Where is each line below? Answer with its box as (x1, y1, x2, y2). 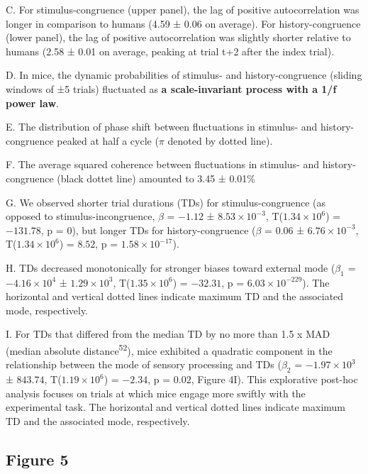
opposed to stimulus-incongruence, (6, 209, 155, 224)
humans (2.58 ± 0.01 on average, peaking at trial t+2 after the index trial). (6, 43, 335, 58)
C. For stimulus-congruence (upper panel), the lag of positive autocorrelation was (6, 2, 359, 16)
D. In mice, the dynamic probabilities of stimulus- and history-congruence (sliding (6, 67, 362, 82)
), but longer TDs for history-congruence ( (72, 222, 256, 237)
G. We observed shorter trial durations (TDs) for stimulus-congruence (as (6, 194, 326, 209)
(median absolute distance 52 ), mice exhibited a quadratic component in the (6, 341, 333, 358)
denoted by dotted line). (167, 133, 273, 148)
